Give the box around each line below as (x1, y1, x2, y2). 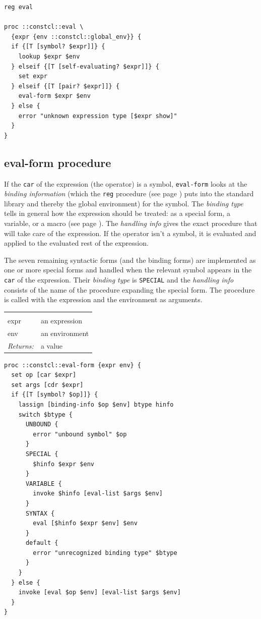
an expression (40, 315, 83, 325)
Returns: (8, 340, 34, 351)
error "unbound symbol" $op (33, 430, 127, 438)
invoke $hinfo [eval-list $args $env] (33, 490, 163, 497)
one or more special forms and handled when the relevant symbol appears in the (4, 264, 252, 275)
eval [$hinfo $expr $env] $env (33, 520, 138, 527)
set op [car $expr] (11, 371, 77, 379)
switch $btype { (18, 411, 73, 418)
